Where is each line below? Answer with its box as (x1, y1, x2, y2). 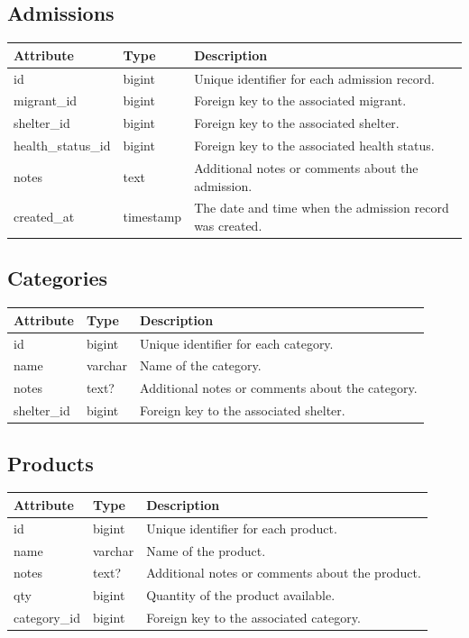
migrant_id (14, 91, 78, 110)
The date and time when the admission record (194, 198, 449, 217)
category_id (14, 608, 80, 627)
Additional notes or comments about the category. (140, 378, 418, 397)
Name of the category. (140, 356, 262, 375)
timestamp (123, 207, 182, 226)
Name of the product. (146, 541, 266, 560)
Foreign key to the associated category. (146, 608, 361, 627)
